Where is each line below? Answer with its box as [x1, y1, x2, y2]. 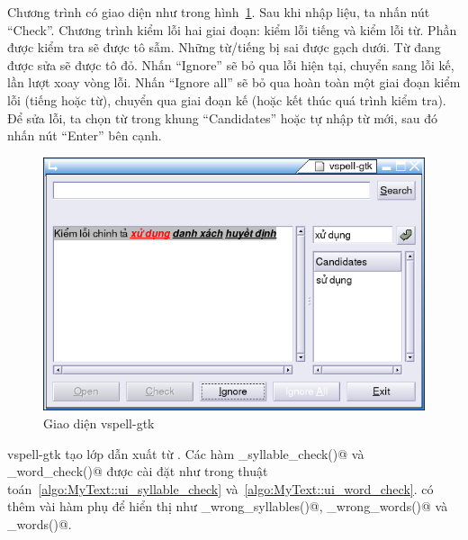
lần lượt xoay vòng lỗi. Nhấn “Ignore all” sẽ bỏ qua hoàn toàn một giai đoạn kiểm [7, 73, 461, 92]
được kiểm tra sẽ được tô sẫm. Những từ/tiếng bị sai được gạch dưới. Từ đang [7, 38, 441, 57]
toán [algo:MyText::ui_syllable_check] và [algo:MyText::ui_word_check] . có [7, 479, 434, 498]
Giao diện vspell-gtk [43, 414, 155, 433]
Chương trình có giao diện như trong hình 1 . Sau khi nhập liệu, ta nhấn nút [7, 3, 430, 21]
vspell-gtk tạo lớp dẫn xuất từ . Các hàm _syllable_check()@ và [7, 444, 364, 463]
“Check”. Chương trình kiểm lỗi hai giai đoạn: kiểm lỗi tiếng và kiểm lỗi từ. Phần [7, 20, 457, 39]
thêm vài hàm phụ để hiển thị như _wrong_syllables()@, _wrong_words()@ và [7, 497, 448, 516]
